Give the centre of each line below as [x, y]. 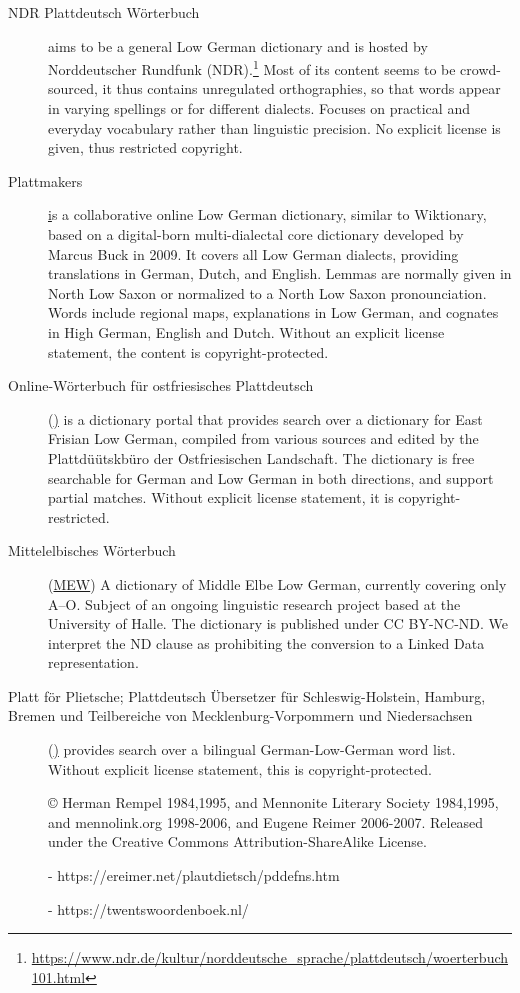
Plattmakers [45, 180]
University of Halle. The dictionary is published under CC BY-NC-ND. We [278, 623]
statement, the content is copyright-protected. [188, 351]
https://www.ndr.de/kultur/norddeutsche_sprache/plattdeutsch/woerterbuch [270, 957]
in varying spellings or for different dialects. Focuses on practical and [259, 108]
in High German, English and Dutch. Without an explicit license [246, 331]
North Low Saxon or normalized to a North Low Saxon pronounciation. [267, 292]
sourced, [73, 88]
